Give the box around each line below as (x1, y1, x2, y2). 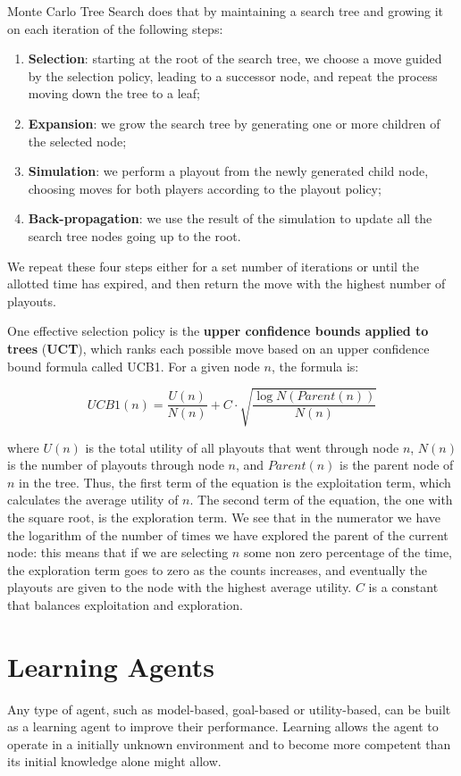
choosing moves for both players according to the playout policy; (28, 179, 381, 197)
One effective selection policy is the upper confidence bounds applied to (7, 321, 429, 340)
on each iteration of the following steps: (7, 19, 223, 38)
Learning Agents (7, 647, 215, 684)
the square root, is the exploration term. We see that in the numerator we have (7, 508, 440, 527)
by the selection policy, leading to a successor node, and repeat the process (28, 66, 438, 85)
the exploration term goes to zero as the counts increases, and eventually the (7, 560, 427, 579)
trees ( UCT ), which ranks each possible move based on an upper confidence (7, 338, 430, 357)
